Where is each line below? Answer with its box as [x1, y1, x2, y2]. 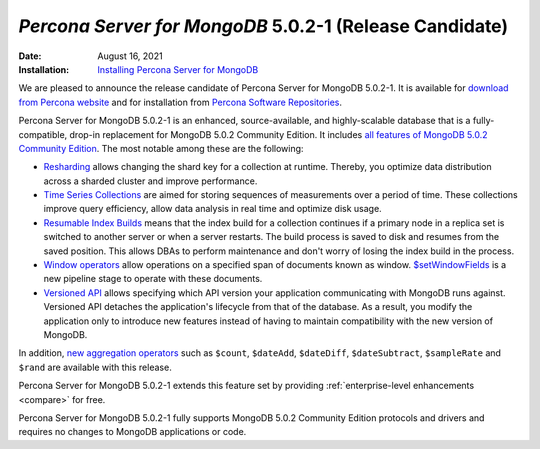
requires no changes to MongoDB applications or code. [18, 426, 247, 438]
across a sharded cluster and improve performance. [43, 175, 258, 187]
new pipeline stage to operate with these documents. [43, 273, 263, 285]
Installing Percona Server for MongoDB [97, 63, 259, 75]
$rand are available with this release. [18, 361, 172, 373]
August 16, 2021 [97, 50, 164, 62]
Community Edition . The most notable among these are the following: [18, 142, 304, 154]
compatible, [18, 128, 68, 140]
